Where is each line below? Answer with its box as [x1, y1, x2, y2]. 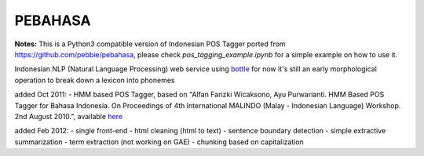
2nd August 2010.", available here [14, 111, 123, 121]
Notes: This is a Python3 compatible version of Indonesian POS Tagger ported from [14, 39, 286, 49]
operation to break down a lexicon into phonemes [14, 75, 175, 85]
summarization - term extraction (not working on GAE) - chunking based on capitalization [14, 137, 304, 147]
